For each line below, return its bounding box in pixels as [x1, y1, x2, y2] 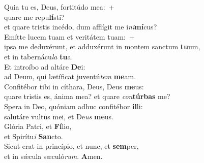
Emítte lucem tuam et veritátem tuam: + [4, 31, 135, 42]
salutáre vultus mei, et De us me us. [4, 111, 113, 121]
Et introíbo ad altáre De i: [4, 61, 85, 72]
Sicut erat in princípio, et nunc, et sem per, [4, 141, 139, 151]
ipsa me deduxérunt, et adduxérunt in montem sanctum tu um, [4, 41, 200, 52]
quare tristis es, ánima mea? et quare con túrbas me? [4, 91, 170, 102]
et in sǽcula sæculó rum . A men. [4, 150, 103, 161]
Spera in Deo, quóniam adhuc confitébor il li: [4, 101, 143, 111]
